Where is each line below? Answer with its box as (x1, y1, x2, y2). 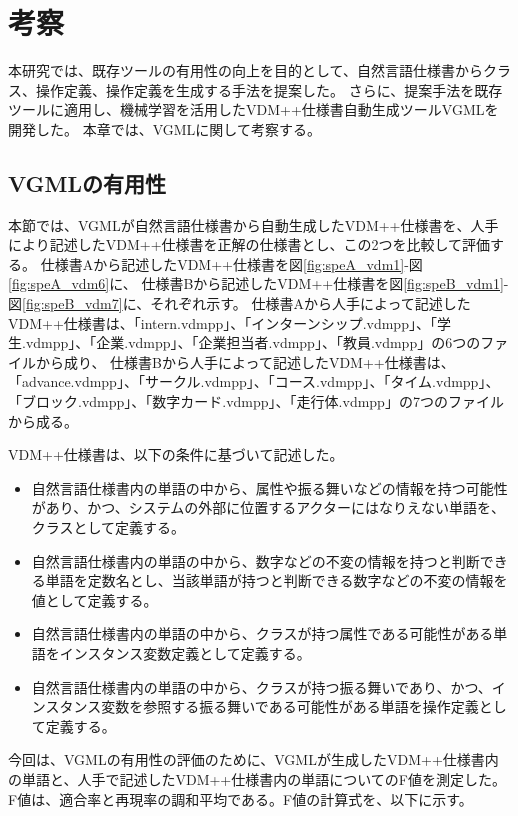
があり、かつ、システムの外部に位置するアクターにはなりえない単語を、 (31, 497, 505, 518)
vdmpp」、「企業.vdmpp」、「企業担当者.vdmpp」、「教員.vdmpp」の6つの (25, 332, 481, 353)
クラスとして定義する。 (31, 517, 186, 538)
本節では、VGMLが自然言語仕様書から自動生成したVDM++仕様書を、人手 (8, 214, 499, 235)
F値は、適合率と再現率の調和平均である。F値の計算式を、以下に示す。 (8, 788, 473, 809)
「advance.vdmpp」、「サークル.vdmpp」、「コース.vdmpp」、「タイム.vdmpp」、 (8, 371, 500, 392)
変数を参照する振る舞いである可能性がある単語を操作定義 (101, 696, 479, 717)
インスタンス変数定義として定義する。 (59, 642, 311, 663)
